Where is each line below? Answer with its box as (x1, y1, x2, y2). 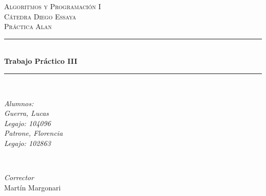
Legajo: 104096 (4, 117, 51, 128)
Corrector (4, 172, 34, 183)
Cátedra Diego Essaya (4, 11, 76, 21)
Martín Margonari (4, 182, 61, 192)
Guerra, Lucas (4, 108, 49, 118)
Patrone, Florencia (4, 128, 63, 138)
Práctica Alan (4, 21, 52, 32)
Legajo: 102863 (4, 137, 51, 148)
